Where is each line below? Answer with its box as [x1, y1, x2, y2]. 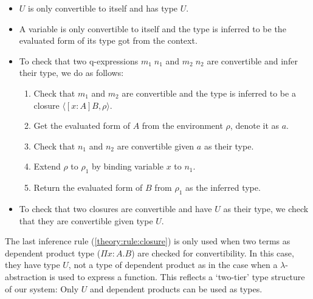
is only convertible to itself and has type [28, 2, 178, 14]
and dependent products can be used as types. [90, 282, 263, 295]
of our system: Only [5, 282, 79, 295]
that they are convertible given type [19, 214, 153, 227]
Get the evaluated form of [33, 119, 131, 132]
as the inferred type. [185, 181, 261, 194]
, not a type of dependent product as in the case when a [68, 258, 278, 271]
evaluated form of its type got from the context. [19, 34, 198, 47]
